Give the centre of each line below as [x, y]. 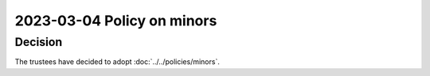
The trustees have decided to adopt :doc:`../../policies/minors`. [117, 62]
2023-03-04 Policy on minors [116, 21]
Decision [39, 42]
